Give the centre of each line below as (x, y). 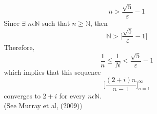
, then (99, 23)
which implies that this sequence (52, 72)
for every (72, 96)
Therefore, (19, 47)
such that (56, 23)
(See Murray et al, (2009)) (43, 105)
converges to (22, 96)
